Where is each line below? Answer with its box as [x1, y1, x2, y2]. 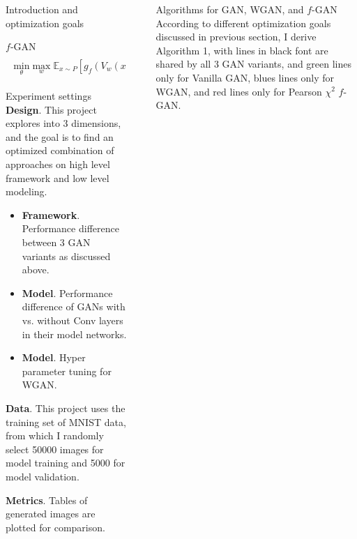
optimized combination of [6, 143, 114, 158]
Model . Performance [22, 285, 113, 300]
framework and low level [6, 170, 109, 185]
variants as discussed [22, 248, 111, 263]
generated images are [6, 506, 96, 521]
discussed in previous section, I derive [155, 29, 317, 44]
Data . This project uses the [6, 400, 126, 415]
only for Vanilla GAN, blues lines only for [155, 70, 335, 84]
